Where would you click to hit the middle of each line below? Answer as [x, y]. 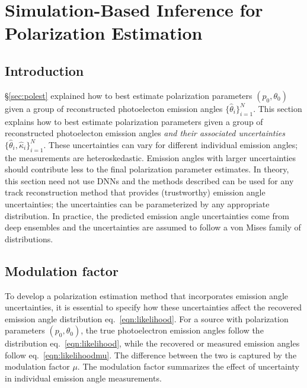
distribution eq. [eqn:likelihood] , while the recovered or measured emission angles [152, 343]
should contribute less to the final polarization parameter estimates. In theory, [147, 169]
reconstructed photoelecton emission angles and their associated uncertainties [145, 133]
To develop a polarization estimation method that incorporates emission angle [146, 295]
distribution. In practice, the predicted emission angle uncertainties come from [147, 215]
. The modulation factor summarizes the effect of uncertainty [188, 366]
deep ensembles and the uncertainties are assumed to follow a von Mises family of [153, 227]
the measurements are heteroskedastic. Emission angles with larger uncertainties [150, 157]
